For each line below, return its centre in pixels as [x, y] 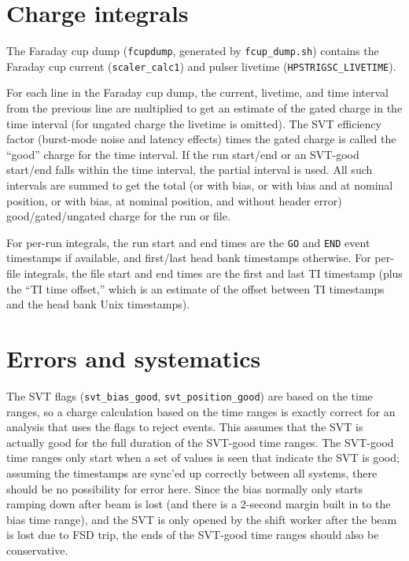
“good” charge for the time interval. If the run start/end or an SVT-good [183, 154]
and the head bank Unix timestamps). [98, 304]
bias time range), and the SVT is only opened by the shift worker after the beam [202, 519]
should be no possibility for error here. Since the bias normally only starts [185, 488]
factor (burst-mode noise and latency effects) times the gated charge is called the [201, 139]
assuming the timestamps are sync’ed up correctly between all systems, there [192, 472]
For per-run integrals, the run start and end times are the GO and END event [188, 242]
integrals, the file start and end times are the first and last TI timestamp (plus [213, 273]
